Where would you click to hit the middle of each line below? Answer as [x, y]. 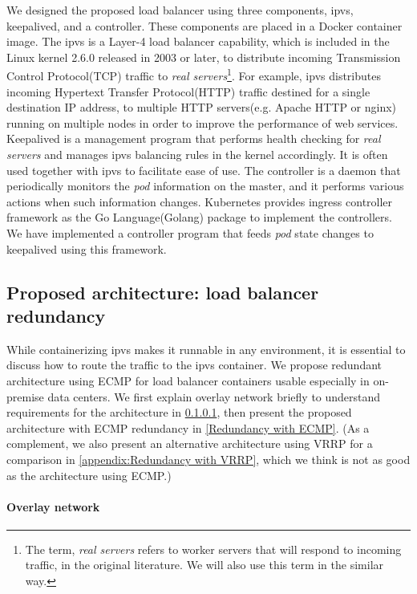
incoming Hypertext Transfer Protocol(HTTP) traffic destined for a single [188, 91]
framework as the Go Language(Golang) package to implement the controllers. [199, 217]
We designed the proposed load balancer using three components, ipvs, [180, 10]
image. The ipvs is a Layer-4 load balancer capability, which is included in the [198, 41]
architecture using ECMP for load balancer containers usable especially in [188, 380]
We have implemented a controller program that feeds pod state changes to [190, 232]
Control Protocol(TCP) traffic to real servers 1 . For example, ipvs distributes [194, 75]
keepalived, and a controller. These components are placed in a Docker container [204, 25]
